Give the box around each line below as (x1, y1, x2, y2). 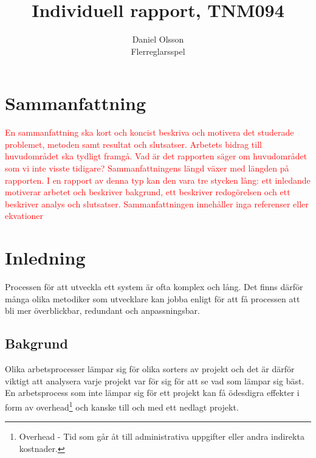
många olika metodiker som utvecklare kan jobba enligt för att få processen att (5, 292, 300, 305)
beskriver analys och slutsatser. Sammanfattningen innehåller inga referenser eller (5, 197, 309, 210)
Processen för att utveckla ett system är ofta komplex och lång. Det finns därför (5, 280, 303, 293)
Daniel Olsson (132, 33, 184, 46)
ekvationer (5, 209, 44, 222)
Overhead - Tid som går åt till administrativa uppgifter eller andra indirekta (19, 430, 304, 443)
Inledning (5, 245, 86, 270)
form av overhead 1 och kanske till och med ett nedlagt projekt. (5, 398, 239, 413)
